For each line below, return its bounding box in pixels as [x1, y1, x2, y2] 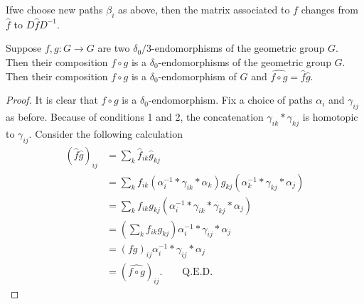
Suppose [6, 40, 42, 55]
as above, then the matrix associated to [118, 2, 290, 16]
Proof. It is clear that [6, 92, 98, 107]
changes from [301, 2, 358, 16]
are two [97, 40, 130, 55]
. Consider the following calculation [28, 126, 183, 141]
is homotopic [302, 109, 358, 124]
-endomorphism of [158, 68, 237, 83]
